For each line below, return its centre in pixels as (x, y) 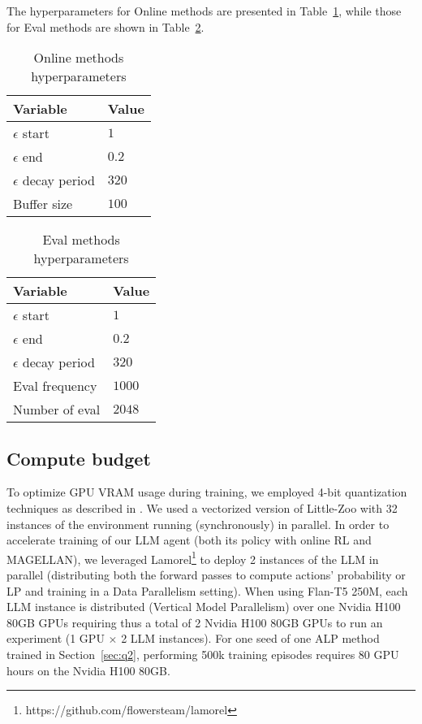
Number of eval (57, 410)
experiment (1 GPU (56, 638)
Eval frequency (55, 386)
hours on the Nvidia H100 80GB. (88, 670)
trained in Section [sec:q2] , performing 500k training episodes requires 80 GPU (203, 654)
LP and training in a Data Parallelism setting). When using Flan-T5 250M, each (207, 590)
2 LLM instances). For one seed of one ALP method (250, 638)
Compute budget (79, 458)
